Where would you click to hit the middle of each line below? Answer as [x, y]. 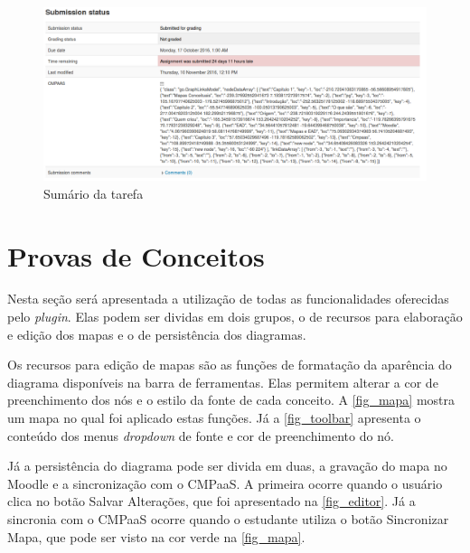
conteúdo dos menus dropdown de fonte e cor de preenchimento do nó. [201, 435]
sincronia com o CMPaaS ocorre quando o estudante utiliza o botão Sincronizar [228, 518]
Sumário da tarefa [94, 193]
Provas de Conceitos [136, 255]
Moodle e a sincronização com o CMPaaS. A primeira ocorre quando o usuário [225, 483]
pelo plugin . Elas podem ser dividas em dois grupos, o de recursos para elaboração [235, 317]
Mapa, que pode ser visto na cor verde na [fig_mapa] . [156, 536]
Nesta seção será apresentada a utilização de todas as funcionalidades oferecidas [228, 299]
